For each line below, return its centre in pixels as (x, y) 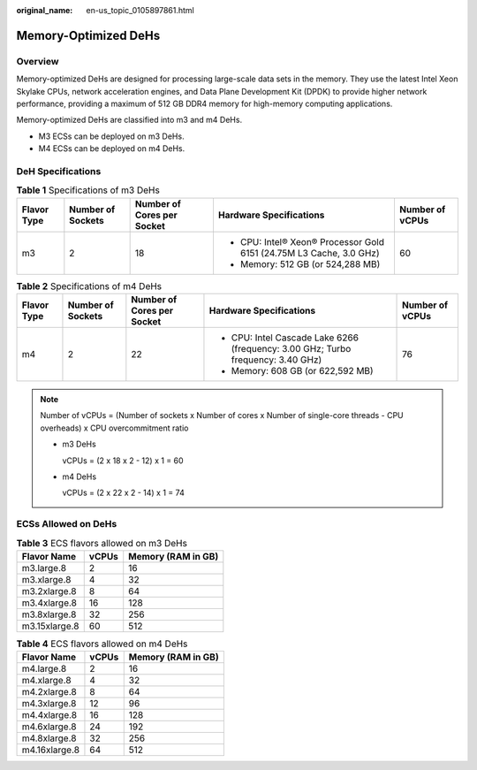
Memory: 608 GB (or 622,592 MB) (303, 371)
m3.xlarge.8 (46, 579)
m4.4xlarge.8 (49, 715)
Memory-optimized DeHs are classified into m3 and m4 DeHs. (129, 120)
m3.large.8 (44, 568)
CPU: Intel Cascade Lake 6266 (295, 338)
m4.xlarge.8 (46, 681)
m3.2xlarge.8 (49, 591)
